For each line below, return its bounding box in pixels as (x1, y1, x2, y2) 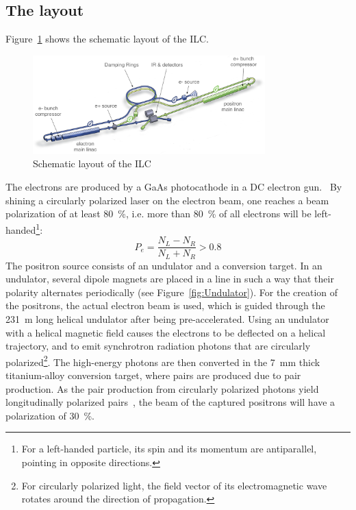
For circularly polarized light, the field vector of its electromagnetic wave (21, 478, 327, 492)
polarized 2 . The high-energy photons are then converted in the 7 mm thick (5, 352, 320, 369)
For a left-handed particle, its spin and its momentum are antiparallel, (21, 441, 317, 456)
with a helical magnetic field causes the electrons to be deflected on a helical (5, 325, 326, 339)
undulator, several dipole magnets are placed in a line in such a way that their (5, 271, 334, 286)
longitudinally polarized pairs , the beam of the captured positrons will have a (5, 395, 335, 409)
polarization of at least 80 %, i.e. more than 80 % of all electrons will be (5, 206, 311, 221)
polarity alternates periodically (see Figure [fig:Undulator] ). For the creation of (5, 284, 338, 299)
